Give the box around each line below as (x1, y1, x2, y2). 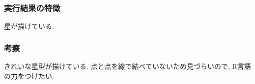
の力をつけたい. (4, 70, 54, 81)
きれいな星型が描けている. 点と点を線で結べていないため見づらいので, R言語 (4, 61, 251, 71)
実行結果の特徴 (4, 1, 60, 14)
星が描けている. (4, 21, 54, 31)
